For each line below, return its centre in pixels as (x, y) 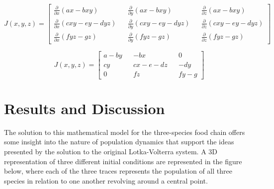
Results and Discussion (85, 108)
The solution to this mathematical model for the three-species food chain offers (125, 132)
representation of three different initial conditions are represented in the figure (123, 161)
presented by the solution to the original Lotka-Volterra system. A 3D (111, 151)
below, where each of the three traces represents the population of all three (118, 171)
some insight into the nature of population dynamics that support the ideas (119, 142)
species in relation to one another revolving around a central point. (106, 180)
